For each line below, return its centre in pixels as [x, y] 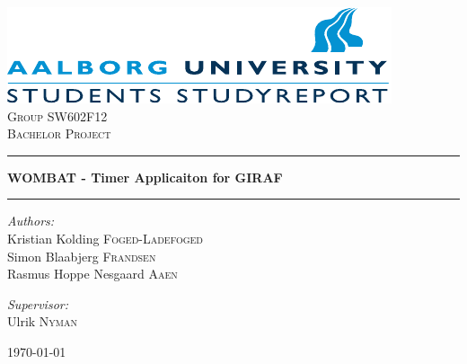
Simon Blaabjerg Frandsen [82, 256]
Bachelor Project [59, 133]
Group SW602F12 [57, 115]
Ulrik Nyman [42, 321]
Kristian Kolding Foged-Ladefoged [106, 238]
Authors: [31, 221]
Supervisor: [38, 303]
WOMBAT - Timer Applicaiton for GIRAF [145, 177]
